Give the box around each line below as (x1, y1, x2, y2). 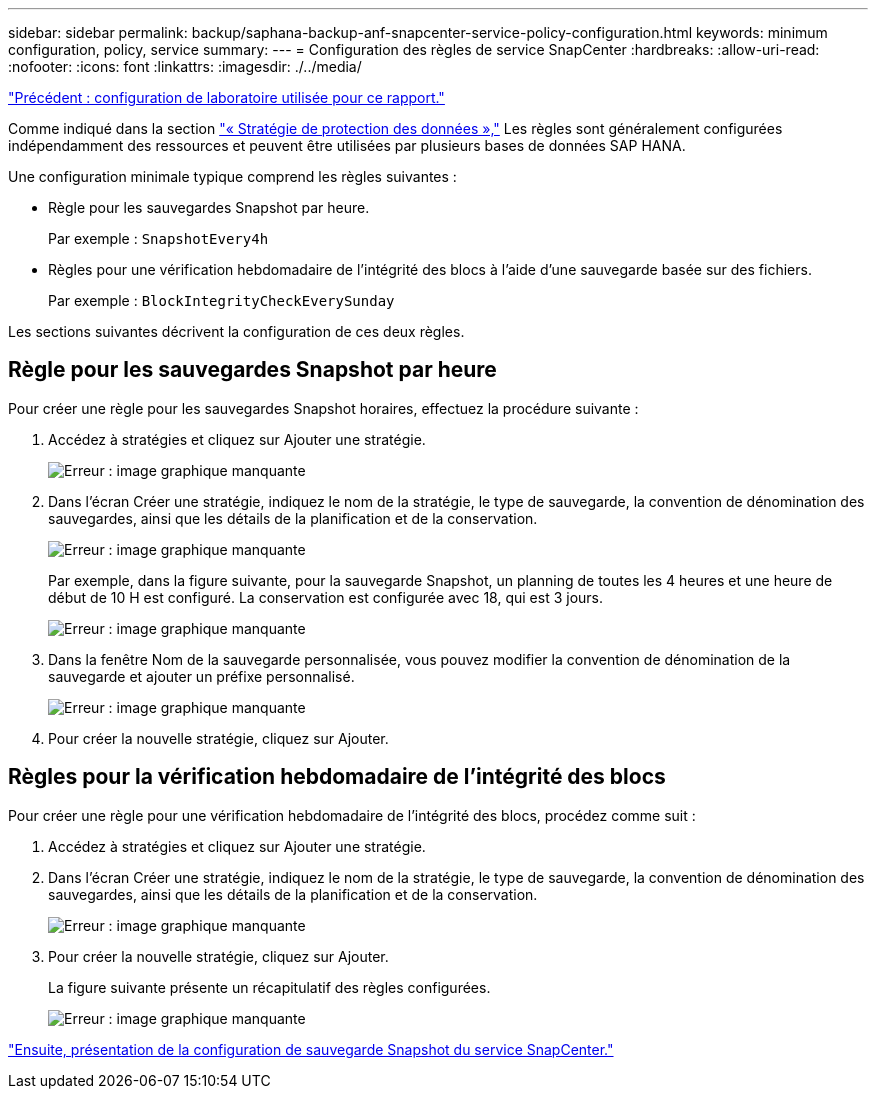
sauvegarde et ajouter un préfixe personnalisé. (48, 667, 355, 685)
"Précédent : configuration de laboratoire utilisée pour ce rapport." (8, 89, 445, 106)
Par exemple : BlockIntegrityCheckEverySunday (48, 292, 395, 309)
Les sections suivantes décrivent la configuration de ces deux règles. (8, 323, 465, 340)
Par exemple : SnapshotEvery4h (48, 230, 269, 247)
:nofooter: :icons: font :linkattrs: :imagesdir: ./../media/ (8, 58, 362, 75)
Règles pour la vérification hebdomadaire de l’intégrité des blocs (8, 764, 666, 790)
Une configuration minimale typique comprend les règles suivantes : (8, 168, 457, 185)
